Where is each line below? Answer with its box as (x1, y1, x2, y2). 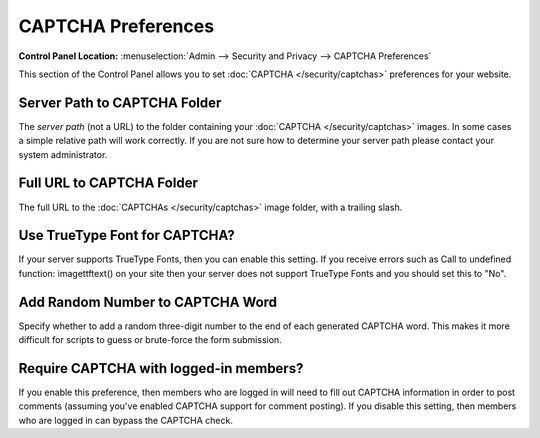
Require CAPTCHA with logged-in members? (18, 360, 304, 377)
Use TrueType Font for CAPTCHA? (18, 227, 235, 244)
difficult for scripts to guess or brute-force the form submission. (18, 334, 282, 346)
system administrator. (18, 148, 108, 160)
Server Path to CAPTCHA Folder (18, 94, 222, 111)
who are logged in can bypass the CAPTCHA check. (18, 414, 234, 426)
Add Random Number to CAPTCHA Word (18, 293, 278, 310)
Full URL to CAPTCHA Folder (18, 175, 199, 192)
